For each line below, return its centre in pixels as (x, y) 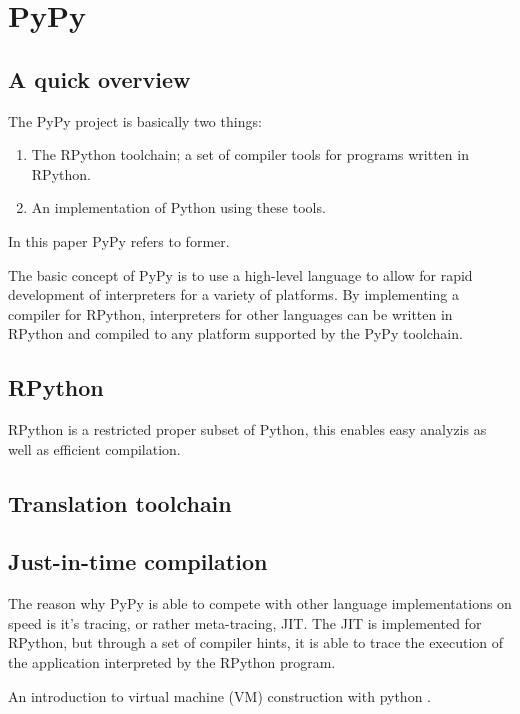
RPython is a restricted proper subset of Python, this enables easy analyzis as (247, 429)
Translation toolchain (120, 502)
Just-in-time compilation (138, 561)
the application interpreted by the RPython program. (172, 662)
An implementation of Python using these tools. (178, 207)
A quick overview (99, 78)
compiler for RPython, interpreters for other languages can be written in (230, 313)
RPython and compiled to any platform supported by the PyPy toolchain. (235, 333)
